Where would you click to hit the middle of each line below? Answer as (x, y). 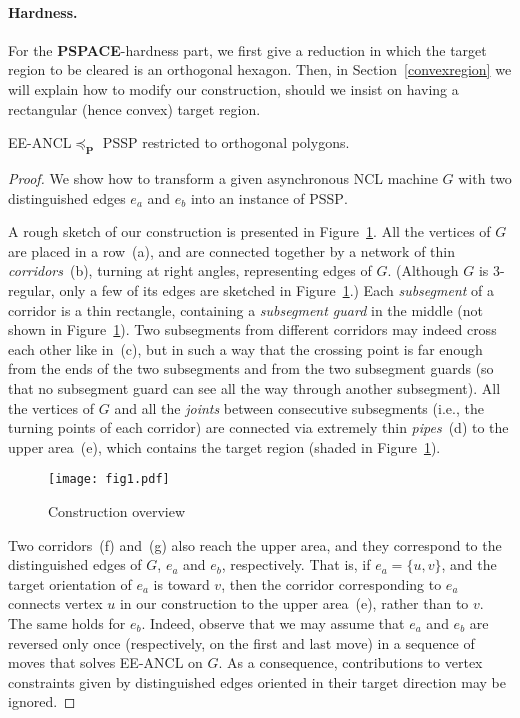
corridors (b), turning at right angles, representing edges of (190, 270)
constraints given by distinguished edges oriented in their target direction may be (257, 681)
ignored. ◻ (42, 701)
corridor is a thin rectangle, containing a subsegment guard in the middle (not (246, 309)
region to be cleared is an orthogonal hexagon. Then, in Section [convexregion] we (260, 69)
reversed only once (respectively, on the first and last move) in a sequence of (241, 642)
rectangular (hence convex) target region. (134, 108)
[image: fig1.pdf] (109, 479)
